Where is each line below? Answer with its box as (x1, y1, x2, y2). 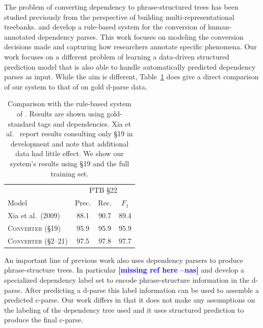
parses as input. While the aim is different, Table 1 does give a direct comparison (4, 71, 259, 82)
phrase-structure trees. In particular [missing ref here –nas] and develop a (4, 264, 245, 275)
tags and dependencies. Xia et (38, 118, 131, 129)
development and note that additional (10, 138, 129, 148)
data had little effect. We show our (15, 148, 124, 159)
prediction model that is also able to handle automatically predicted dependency (4, 61, 256, 72)
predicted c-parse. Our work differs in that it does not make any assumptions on (4, 294, 255, 305)
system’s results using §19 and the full (10, 158, 129, 168)
